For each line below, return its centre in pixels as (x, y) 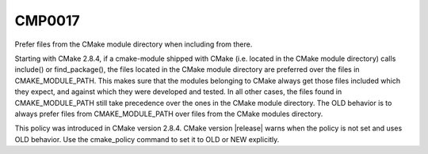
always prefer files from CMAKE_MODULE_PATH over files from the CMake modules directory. (169, 114)
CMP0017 (48, 21)
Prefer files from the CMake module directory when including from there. (134, 44)
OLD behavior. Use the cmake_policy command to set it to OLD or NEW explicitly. (147, 139)
